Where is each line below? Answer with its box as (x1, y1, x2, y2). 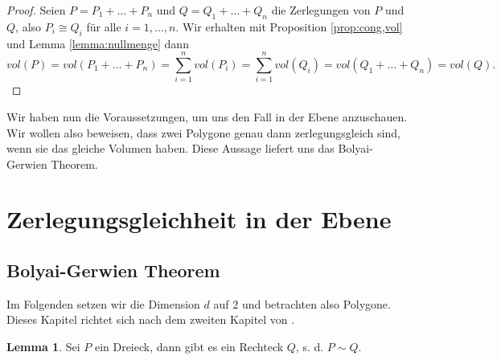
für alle (86, 18, 121, 35)
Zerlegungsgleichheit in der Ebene (6, 202, 392, 235)
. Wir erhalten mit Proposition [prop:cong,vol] (175, 18, 403, 35)
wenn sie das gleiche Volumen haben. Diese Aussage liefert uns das (6, 140, 335, 157)
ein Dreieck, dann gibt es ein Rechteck (94, 338, 284, 355)
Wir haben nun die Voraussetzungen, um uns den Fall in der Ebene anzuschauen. (6, 108, 408, 125)
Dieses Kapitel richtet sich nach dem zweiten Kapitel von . (6, 311, 295, 328)
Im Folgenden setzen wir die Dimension (6, 295, 200, 312)
